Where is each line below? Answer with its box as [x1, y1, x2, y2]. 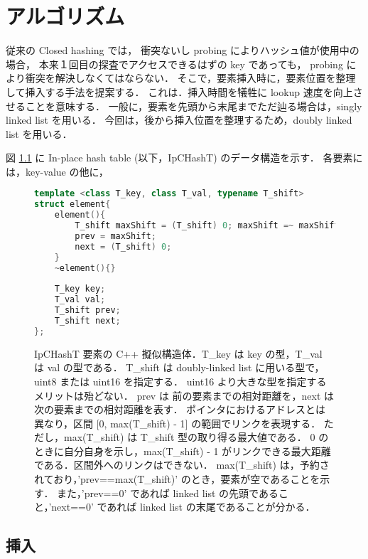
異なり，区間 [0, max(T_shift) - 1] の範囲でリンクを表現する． [34, 415, 321, 430]
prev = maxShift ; [75, 230, 156, 241]
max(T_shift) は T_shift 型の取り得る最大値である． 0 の [63, 430, 329, 444]
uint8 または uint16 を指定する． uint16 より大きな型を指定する [34, 373, 327, 388]
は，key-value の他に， [6, 164, 109, 179]
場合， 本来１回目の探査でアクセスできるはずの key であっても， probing [6, 56, 343, 71]
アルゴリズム [6, 1, 125, 31]
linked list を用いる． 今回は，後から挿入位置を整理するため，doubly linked [6, 112, 352, 127]
